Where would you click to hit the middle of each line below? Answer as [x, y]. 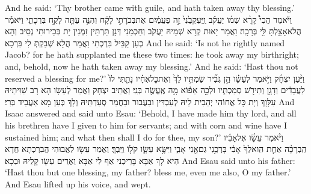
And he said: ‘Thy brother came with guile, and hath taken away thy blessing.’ [150, 7]
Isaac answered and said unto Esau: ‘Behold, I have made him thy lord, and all [151, 113]
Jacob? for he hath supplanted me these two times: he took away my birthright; [152, 54]
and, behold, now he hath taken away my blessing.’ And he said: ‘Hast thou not [152, 66]
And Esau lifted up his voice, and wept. [78, 183]
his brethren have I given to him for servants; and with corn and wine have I [146, 125]
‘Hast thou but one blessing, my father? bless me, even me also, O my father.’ [148, 172]
